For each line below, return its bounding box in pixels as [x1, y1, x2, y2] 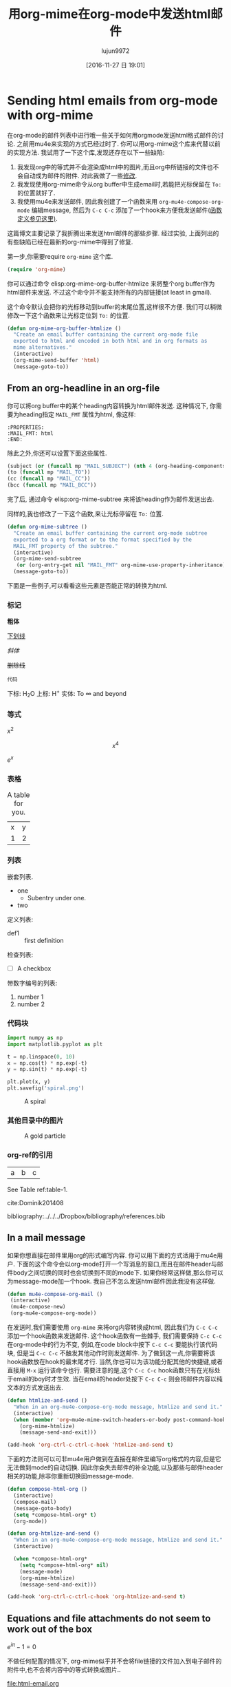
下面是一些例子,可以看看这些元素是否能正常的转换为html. [7, 582, 168, 589]
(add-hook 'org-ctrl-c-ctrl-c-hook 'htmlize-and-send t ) [7, 1441, 174, 1449]
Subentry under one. [27, 893, 87, 902]
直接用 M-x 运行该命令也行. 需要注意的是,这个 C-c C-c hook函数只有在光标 [7, 1366, 215, 1374]
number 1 [16, 993, 44, 1001]
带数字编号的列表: [7, 979, 58, 987]
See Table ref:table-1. [7, 1185, 68, 1193]
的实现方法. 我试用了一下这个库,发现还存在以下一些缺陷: [7, 148, 165, 156]
